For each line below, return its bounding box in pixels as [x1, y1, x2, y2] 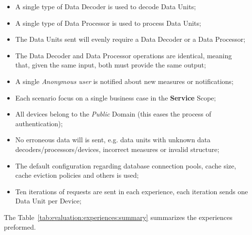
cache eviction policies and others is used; [15, 170, 139, 180]
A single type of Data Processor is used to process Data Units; [15, 17, 201, 28]
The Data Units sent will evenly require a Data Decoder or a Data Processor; [15, 34, 246, 44]
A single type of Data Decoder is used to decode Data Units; [15, 1, 196, 11]
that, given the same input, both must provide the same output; [15, 60, 206, 70]
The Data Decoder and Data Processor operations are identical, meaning [15, 50, 232, 60]
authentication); [15, 118, 63, 128]
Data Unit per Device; [15, 196, 81, 206]
